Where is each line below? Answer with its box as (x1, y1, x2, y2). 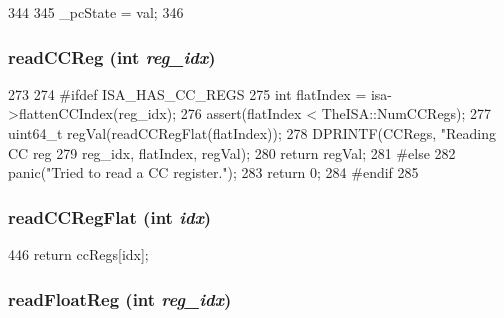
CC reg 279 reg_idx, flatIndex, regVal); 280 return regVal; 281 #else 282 (8, 142, 456, 163)
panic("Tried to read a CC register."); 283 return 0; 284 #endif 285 (8, 162, 419, 183)
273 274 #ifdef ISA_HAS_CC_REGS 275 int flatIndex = (8, 83, 367, 104)
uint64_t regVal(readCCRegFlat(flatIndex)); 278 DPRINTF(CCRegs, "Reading (8, 123, 497, 143)
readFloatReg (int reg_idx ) (8, 286, 232, 311)
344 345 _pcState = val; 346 (8, 2, 184, 22)
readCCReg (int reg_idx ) (8, 44, 216, 69)
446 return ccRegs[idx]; (8, 244, 149, 264)
